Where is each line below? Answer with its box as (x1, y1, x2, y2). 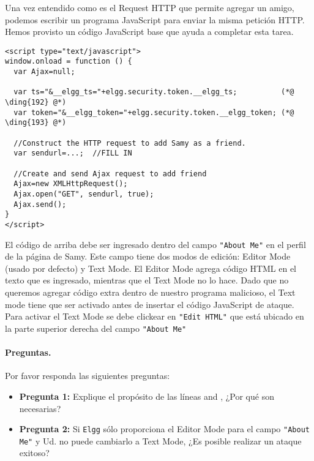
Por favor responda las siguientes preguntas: (5, 369, 170, 382)
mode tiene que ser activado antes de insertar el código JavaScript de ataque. (5, 298, 294, 310)
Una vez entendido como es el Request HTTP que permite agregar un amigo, (5, 1, 294, 13)
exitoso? (19, 446, 50, 459)
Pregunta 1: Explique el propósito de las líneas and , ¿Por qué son (19, 389, 274, 402)
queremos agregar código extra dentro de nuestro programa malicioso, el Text (5, 286, 296, 299)
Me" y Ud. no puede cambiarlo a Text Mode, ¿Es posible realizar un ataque (19, 434, 302, 447)
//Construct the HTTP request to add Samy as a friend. (13, 138, 246, 148)
